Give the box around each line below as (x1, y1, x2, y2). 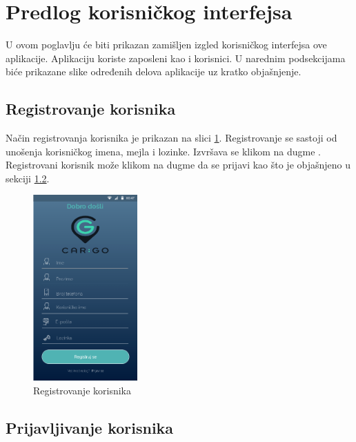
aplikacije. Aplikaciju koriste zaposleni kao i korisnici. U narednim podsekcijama (6, 50, 346, 65)
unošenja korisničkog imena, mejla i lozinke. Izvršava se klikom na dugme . (6, 144, 321, 158)
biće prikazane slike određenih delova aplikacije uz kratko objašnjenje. (6, 64, 301, 79)
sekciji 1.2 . (6, 171, 50, 185)
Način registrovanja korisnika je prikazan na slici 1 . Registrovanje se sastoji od (6, 131, 337, 145)
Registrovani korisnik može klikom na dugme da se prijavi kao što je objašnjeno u (6, 157, 351, 172)
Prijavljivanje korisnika (6, 416, 174, 438)
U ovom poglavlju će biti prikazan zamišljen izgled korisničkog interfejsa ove (6, 37, 327, 52)
